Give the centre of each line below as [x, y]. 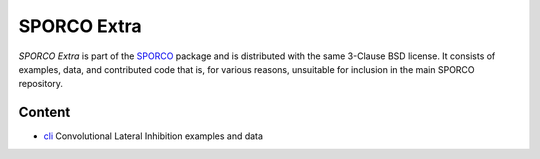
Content [44, 112]
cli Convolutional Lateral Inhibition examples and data [153, 136]
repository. [41, 84]
